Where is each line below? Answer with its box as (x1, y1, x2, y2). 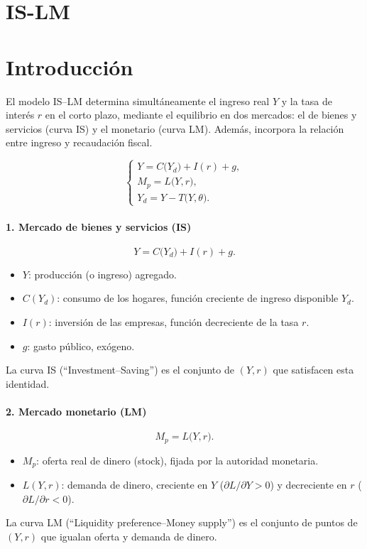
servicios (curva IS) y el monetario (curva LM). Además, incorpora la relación (6, 121, 344, 136)
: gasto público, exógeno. (27, 338, 135, 353)
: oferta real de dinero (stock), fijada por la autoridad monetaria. (36, 452, 319, 467)
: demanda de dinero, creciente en (61, 477, 208, 491)
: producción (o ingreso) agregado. (28, 266, 177, 281)
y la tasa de (281, 93, 332, 108)
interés (6, 107, 35, 122)
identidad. (6, 376, 50, 391)
